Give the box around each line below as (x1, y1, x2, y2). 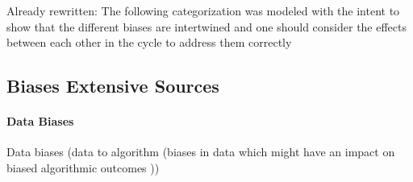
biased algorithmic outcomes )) (6, 159, 160, 176)
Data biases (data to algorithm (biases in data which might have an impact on (6, 143, 395, 160)
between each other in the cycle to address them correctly (6, 34, 292, 51)
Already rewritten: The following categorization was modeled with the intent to (6, 2, 400, 19)
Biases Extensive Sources (6, 73, 219, 98)
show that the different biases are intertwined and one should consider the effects (6, 18, 407, 35)
